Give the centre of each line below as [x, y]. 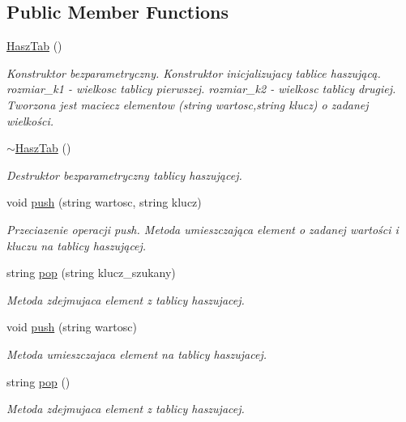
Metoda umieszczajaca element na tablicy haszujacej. [137, 354]
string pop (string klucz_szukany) [91, 273]
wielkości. [30, 120]
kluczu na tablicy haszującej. [77, 245]
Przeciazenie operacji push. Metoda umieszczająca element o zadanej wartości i [203, 229]
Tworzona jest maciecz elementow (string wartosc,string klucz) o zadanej [188, 104]
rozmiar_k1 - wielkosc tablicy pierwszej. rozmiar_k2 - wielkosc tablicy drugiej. [201, 89]
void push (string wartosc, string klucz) [104, 202]
